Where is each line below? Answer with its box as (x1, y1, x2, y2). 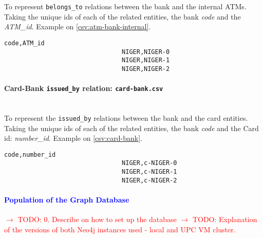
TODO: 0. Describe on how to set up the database (17, 214, 177, 225)
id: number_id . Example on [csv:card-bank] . (4, 133, 142, 143)
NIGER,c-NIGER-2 (122, 176, 177, 184)
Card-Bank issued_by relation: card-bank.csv (4, 83, 163, 94)
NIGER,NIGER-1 (122, 57, 170, 64)
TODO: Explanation (192, 214, 257, 225)
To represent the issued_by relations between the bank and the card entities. (4, 112, 248, 123)
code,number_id (4, 151, 56, 158)
